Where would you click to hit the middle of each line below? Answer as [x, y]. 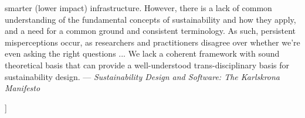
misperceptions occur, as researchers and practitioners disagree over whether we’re [152, 42]
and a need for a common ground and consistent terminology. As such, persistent [150, 31]
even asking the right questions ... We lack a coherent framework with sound [142, 53]
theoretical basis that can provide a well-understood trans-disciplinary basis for [147, 65]
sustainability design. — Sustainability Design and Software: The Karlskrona [143, 76]
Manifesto [23, 88]
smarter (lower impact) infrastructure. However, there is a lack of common [138, 8]
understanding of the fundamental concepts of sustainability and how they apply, [150, 19]
